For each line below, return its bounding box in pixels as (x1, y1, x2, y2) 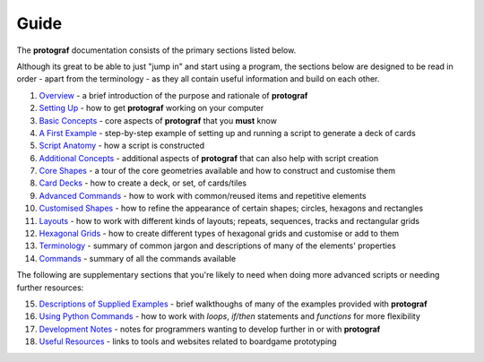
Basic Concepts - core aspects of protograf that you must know (39, 115, 278, 125)
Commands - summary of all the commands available (39, 253, 237, 263)
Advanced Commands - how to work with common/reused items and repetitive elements (39, 190, 367, 201)
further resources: (16, 282, 84, 293)
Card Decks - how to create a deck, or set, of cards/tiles (39, 177, 246, 188)
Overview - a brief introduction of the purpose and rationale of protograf (39, 90, 308, 100)
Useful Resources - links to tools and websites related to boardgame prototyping (39, 336, 337, 347)
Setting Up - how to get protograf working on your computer (39, 103, 264, 114)
